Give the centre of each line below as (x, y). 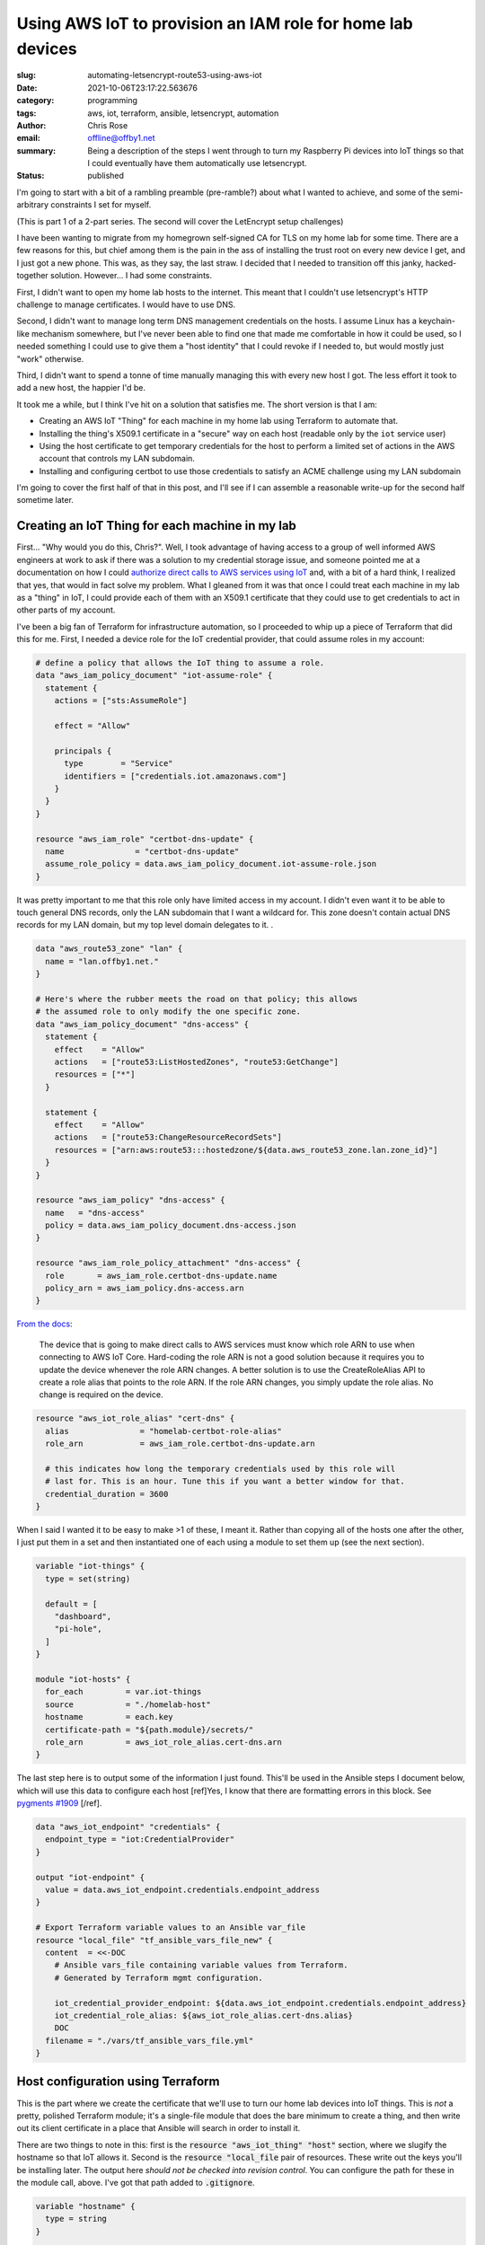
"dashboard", (83, 1616)
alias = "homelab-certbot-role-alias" (163, 1431)
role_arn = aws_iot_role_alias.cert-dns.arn (163, 1742)
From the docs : (44, 1324)
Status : (31, 176)
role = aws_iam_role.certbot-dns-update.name (161, 1276)
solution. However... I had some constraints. (131, 276)
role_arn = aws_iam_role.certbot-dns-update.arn (180, 1444)
